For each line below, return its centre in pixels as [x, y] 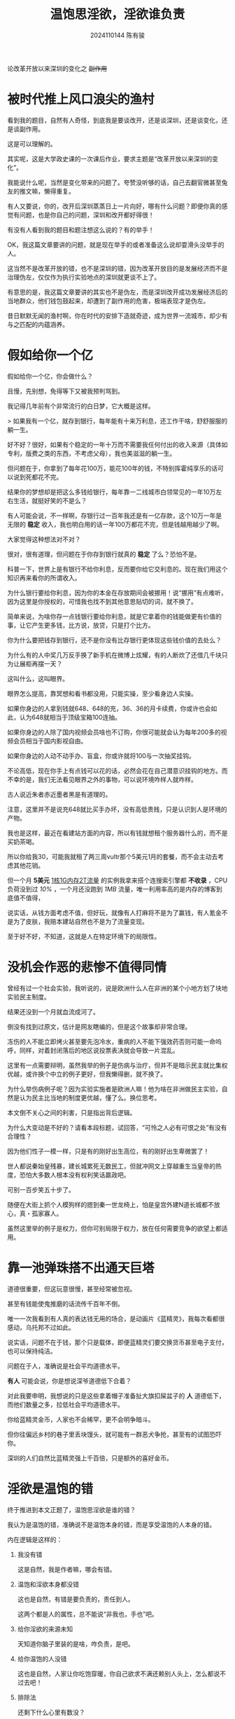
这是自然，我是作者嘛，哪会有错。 [66, 1569]
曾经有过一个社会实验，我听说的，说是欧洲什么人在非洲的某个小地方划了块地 [117, 988]
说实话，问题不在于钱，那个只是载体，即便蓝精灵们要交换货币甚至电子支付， [117, 1342]
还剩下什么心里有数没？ [51, 1712]
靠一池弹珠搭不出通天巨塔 [81, 1268]
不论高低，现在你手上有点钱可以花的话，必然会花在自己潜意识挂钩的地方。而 [117, 770]
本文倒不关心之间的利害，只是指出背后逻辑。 [72, 1112]
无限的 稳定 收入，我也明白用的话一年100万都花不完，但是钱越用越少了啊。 [115, 524]
